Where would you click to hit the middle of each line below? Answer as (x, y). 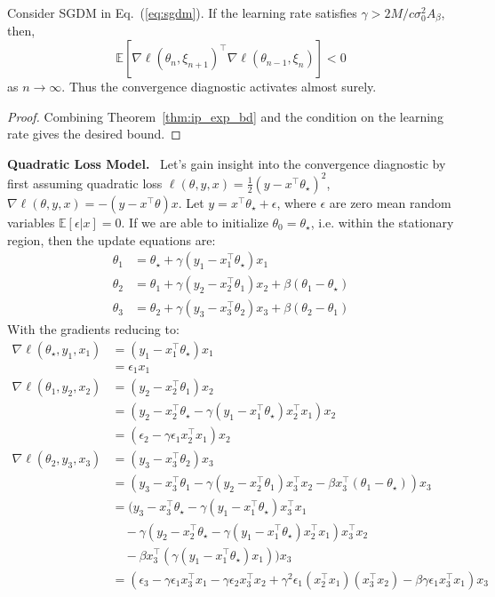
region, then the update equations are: (112, 239)
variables (31, 222)
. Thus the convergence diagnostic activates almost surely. (219, 87)
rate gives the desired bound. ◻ (94, 134)
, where (296, 202)
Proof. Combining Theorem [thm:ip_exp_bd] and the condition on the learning (225, 116)
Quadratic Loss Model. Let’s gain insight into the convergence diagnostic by (227, 163)
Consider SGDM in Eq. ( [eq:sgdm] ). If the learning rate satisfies (182, 12)
